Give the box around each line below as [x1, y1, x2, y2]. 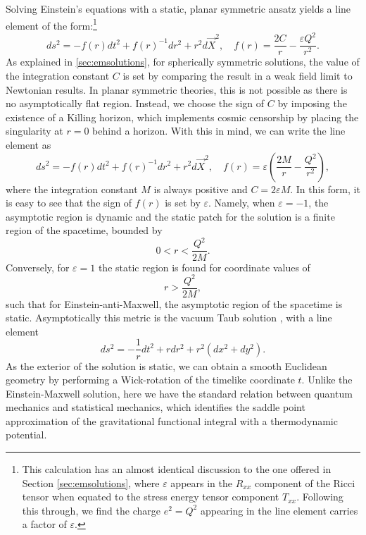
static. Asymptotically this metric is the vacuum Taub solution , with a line [6, 310, 332, 325]
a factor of [22, 517, 67, 531]
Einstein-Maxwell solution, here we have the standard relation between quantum [6, 386, 353, 400]
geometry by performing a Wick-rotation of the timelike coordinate [6, 372, 295, 387]
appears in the [170, 475, 232, 490]
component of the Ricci [254, 475, 355, 490]
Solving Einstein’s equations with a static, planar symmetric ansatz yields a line [6, 1, 351, 16]
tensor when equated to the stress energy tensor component [22, 489, 279, 504]
